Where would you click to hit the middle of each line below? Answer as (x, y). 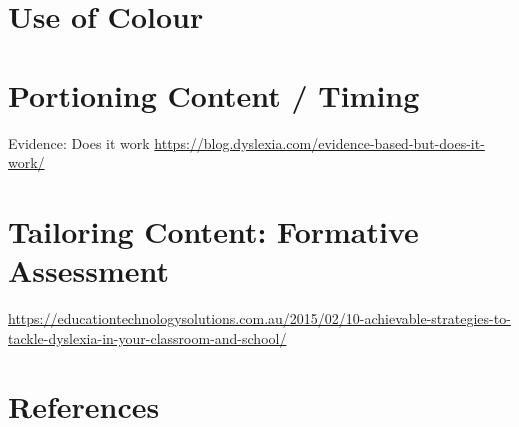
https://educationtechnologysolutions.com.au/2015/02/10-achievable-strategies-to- (259, 318)
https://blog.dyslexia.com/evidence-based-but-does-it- (319, 142)
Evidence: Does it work (79, 142)
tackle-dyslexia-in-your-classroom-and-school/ (147, 337)
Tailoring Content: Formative (213, 230)
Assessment (89, 270)
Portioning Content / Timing (214, 94)
